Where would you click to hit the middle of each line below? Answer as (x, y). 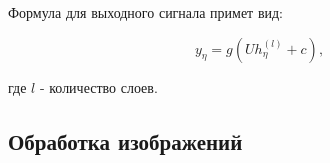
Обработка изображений (125, 140)
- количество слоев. (98, 86)
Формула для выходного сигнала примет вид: (146, 12)
